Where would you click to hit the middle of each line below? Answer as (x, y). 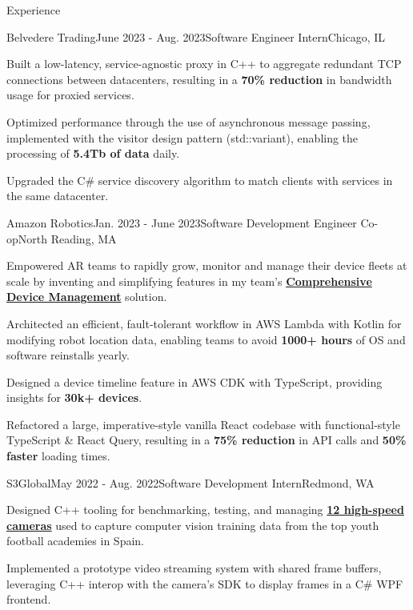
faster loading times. (58, 456)
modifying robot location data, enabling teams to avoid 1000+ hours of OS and (206, 339)
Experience (34, 10)
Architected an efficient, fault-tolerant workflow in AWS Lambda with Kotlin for (204, 323)
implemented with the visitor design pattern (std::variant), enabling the (182, 137)
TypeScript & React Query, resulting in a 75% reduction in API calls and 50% (206, 440)
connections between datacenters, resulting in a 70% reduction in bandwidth (199, 79)
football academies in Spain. (75, 541)
